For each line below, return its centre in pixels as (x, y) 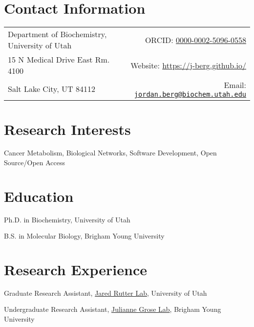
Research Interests (67, 129)
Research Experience (75, 269)
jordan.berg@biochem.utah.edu (190, 95)
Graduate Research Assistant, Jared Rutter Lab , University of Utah (106, 293)
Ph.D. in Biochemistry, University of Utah (67, 219)
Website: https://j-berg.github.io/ (188, 65)
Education (39, 196)
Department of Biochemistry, (57, 34)
